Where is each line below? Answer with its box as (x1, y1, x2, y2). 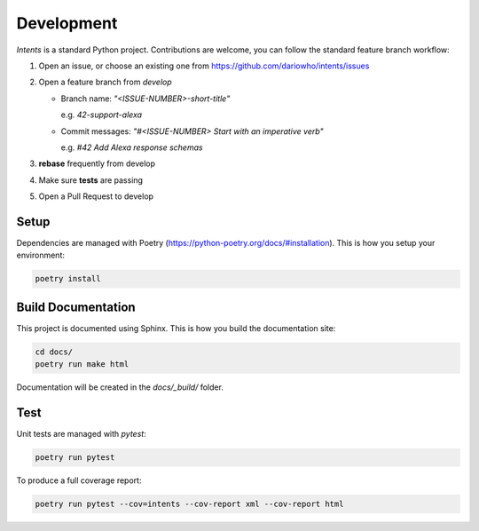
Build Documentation (16, 299, 137, 314)
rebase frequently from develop (38, 158, 155, 169)
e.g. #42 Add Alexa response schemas (60, 142, 203, 153)
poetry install (35, 273, 101, 284)
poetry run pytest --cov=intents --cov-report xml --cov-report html (35, 499, 344, 510)
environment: (16, 250, 66, 261)
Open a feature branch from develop (38, 76, 172, 88)
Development (16, 13, 118, 33)
